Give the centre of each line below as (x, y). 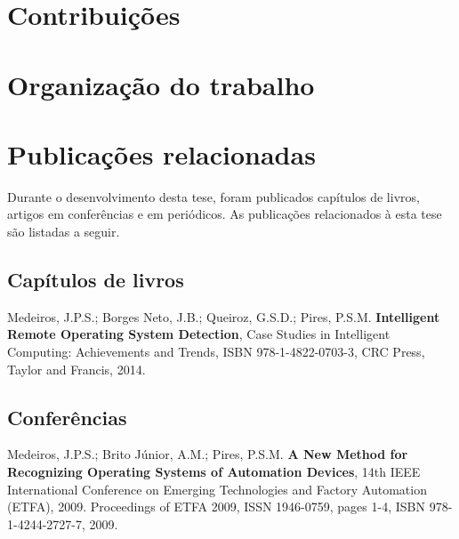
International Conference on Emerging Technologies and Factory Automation (217, 489)
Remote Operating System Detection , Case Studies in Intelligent (199, 334)
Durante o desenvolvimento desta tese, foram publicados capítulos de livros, (213, 196)
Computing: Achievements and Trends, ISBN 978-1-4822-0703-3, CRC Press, (216, 352)
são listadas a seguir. (64, 232)
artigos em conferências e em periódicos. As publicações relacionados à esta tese (225, 214)
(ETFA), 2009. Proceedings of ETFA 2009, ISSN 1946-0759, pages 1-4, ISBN (216, 507)
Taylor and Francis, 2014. (76, 369)
